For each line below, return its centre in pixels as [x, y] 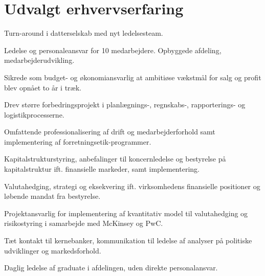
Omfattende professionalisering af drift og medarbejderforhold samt [110, 132]
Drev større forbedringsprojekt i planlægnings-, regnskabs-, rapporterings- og [125, 105]
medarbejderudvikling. [39, 60]
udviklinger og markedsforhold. [53, 250]
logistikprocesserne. [34, 114]
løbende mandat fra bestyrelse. [52, 196]
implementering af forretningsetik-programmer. [78, 141]
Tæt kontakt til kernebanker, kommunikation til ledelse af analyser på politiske [128, 240]
